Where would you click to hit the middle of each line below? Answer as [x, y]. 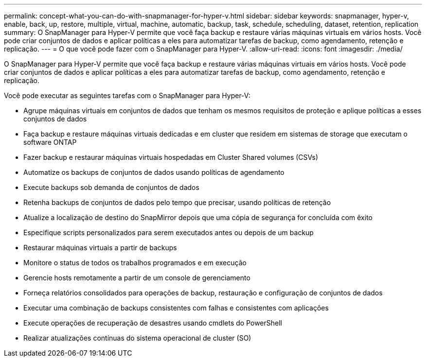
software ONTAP [50, 142]
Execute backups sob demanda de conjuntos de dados [111, 187]
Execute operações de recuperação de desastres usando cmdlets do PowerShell [153, 323]
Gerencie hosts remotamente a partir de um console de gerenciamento [137, 278]
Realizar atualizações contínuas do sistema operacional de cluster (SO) [137, 338]
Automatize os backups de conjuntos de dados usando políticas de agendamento [154, 172]
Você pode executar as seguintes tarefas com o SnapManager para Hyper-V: [127, 95]
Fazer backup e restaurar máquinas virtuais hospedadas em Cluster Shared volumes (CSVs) [171, 157]
